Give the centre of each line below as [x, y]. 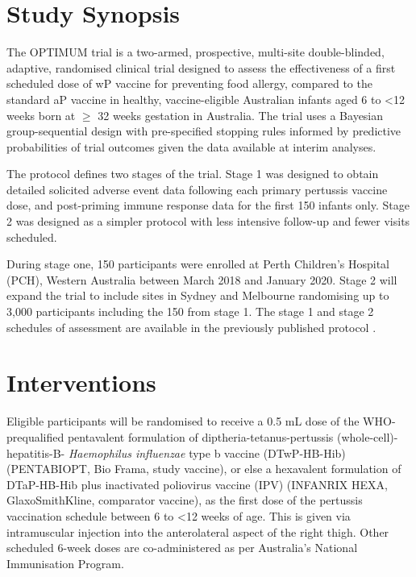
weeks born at [41, 115]
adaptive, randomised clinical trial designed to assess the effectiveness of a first [201, 67]
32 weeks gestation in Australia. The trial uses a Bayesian [241, 115]
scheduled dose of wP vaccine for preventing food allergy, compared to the [189, 83]
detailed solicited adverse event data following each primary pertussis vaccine [197, 189]
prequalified [35, 436]
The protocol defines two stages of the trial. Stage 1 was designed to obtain [193, 174]
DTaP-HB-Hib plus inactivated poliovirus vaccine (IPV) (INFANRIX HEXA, [197, 484]
